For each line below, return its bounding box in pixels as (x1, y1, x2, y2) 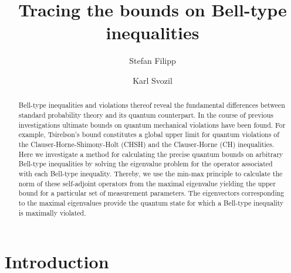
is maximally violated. (18, 207, 86, 217)
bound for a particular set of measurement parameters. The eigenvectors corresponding (18, 188, 285, 198)
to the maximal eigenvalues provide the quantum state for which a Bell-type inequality (18, 197, 284, 207)
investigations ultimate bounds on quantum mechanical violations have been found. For (18, 120, 286, 129)
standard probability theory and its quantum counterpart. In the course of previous (18, 110, 274, 120)
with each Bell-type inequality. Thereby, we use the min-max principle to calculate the (18, 168, 283, 178)
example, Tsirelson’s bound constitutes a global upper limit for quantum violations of (18, 129, 279, 139)
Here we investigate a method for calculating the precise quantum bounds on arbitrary (18, 149, 283, 159)
